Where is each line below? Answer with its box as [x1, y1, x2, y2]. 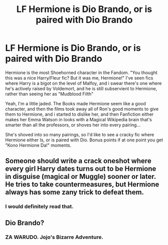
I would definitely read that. [5, 203, 74, 210]
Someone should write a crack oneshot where [5, 157, 151, 165]
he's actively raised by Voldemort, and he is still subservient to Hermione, [5, 85, 157, 91]
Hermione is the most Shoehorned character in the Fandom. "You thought [5, 69, 158, 76]
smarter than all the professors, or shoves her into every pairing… [5, 122, 141, 128]
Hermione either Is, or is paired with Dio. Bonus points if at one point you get [5, 137, 163, 143]
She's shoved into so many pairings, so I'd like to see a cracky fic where [5, 131, 154, 137]
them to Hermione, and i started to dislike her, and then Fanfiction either [5, 111, 154, 117]
